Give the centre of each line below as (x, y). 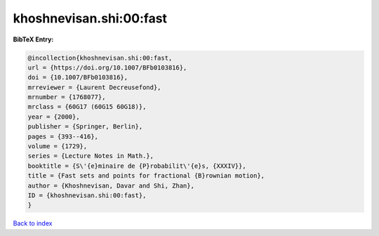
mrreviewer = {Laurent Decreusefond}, (94, 87)
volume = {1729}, (58, 146)
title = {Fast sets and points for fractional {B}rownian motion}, (146, 176)
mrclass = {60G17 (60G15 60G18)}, (87, 107)
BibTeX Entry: (33, 39)
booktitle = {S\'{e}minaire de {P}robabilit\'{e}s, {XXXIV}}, (137, 166)
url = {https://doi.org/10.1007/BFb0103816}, (107, 67)
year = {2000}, (54, 117)
